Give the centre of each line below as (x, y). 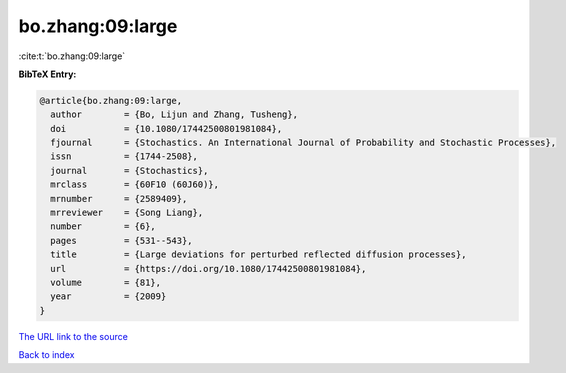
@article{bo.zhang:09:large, (111, 100)
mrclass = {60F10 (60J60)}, (135, 184)
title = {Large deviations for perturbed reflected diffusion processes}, (258, 254)
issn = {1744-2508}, (124, 156)
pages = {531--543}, (122, 240)
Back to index (46, 355)
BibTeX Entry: (47, 74)
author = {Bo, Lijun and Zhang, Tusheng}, (174, 114)
